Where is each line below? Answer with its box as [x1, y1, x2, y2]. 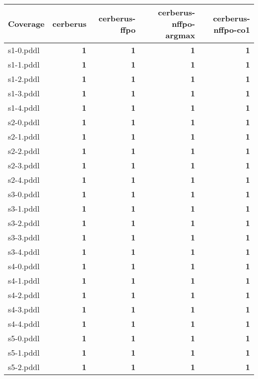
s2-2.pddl [8, 145, 40, 156]
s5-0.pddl [8, 332, 40, 344]
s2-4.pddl [8, 174, 40, 185]
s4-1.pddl [8, 275, 40, 286]
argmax [165, 29, 195, 41]
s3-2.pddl [8, 217, 40, 228]
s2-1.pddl [8, 131, 40, 142]
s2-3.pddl [8, 159, 40, 171]
